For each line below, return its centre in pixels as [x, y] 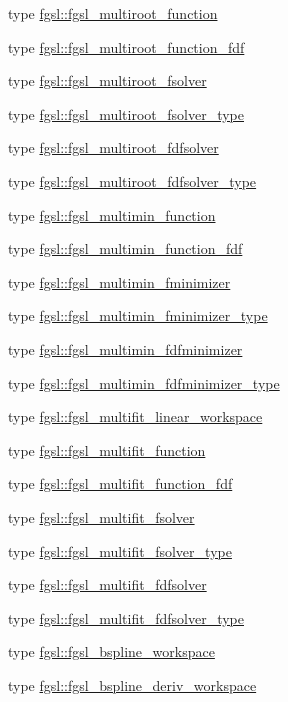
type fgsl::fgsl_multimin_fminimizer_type [138, 315]
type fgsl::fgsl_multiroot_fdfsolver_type [132, 180]
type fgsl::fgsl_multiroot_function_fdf [126, 46]
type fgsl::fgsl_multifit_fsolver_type [120, 550]
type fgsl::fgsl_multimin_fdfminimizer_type [144, 382]
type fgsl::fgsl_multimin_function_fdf [125, 248]
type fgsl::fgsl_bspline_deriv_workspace [132, 684]
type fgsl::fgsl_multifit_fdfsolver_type [126, 617]
